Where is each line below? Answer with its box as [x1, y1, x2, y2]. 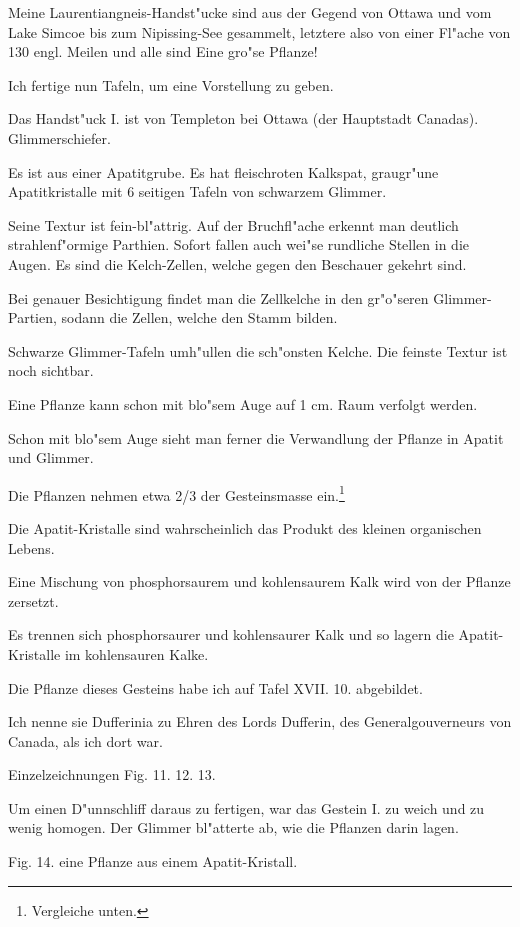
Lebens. [8, 537, 55, 558]
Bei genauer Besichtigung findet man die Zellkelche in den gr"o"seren [8, 287, 429, 308]
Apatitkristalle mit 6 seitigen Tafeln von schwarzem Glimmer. [8, 181, 387, 202]
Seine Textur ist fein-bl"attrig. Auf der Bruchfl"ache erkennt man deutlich [8, 214, 459, 235]
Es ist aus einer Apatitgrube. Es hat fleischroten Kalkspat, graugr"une [8, 161, 439, 182]
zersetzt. [8, 590, 59, 611]
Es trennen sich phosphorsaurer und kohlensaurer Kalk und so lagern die [8, 624, 454, 645]
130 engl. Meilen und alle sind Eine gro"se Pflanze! [8, 41, 318, 62]
